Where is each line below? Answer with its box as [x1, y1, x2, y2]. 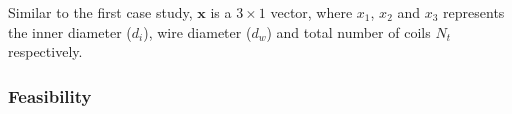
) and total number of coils [266, 21, 431, 42]
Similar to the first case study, [8, 2, 193, 22]
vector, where [270, 2, 353, 22]
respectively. [8, 41, 83, 62]
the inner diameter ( [8, 21, 132, 42]
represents [443, 2, 505, 22]
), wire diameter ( [143, 21, 252, 42]
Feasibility [8, 83, 92, 108]
